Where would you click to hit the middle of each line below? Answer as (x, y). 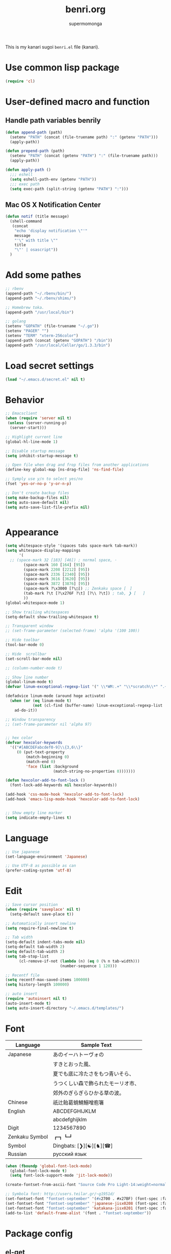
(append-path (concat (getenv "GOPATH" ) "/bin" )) (59, 340)
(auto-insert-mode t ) (28, 1003)
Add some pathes (43, 275)
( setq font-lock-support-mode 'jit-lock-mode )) (61, 1175)
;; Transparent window (29, 626)
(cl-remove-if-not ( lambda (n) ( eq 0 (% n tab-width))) (79, 961)
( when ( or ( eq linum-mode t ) (41, 701)
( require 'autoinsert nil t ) (36, 999)
